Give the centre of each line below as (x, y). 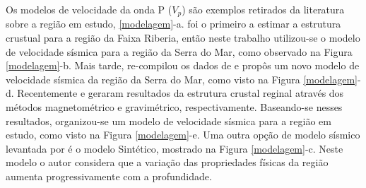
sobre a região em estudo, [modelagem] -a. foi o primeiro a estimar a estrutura (173, 24)
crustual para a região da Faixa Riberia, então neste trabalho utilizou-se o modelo (183, 38)
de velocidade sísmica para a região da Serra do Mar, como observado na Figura (179, 51)
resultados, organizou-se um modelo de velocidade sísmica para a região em (169, 121)
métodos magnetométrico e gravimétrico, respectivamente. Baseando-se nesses (174, 107)
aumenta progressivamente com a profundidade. (109, 176)
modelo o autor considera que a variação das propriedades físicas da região (167, 162)
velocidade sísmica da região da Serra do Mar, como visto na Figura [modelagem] (182, 79)
